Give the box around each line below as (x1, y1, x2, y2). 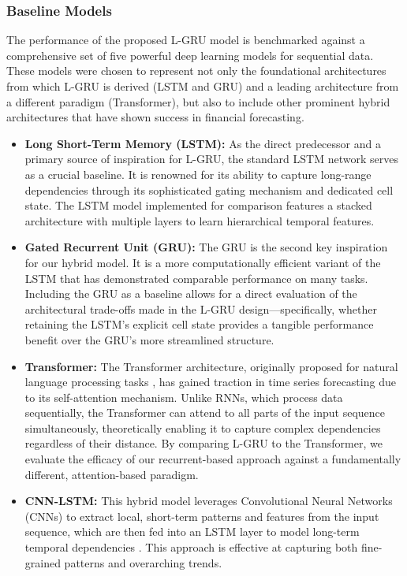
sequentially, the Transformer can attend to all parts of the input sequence (24, 404, 386, 421)
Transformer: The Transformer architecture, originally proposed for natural (24, 358, 398, 374)
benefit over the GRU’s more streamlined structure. (24, 331, 274, 347)
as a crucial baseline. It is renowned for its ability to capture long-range (24, 165, 372, 182)
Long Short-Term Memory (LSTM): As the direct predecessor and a (24, 135, 381, 151)
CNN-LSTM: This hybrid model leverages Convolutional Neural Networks (24, 492, 393, 509)
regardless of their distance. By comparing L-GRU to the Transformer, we (24, 435, 383, 452)
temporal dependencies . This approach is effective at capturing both (24, 539, 358, 556)
